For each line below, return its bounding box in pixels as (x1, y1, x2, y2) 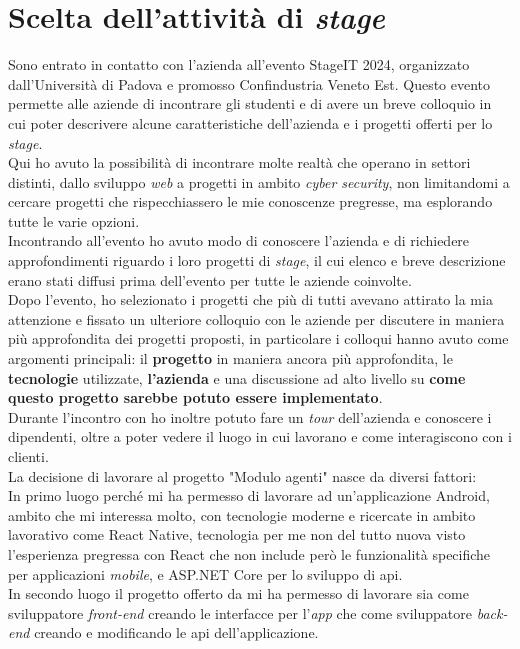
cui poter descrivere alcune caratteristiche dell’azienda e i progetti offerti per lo (8, 112, 493, 133)
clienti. (8, 446, 49, 466)
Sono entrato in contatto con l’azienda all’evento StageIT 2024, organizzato (8, 54, 470, 75)
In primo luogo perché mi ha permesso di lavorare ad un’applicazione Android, (8, 485, 490, 506)
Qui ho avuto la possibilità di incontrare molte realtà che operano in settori (8, 152, 471, 173)
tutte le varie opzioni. (8, 210, 140, 231)
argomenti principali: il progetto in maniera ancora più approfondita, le (8, 348, 453, 369)
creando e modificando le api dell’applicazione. (34, 622, 319, 643)
